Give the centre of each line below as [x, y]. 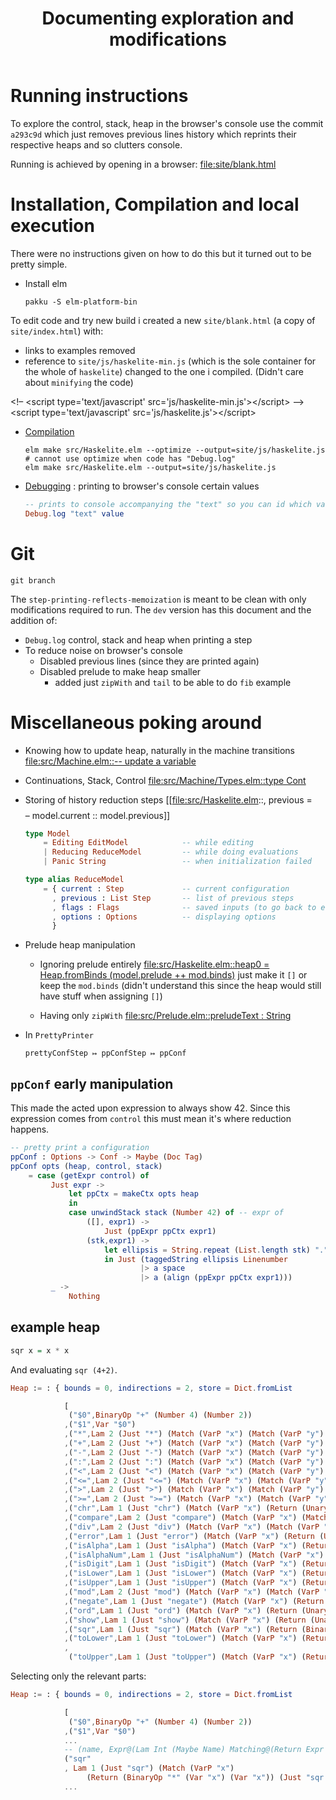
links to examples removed [80, 350]
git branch [33, 580]
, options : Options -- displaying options [164, 917]
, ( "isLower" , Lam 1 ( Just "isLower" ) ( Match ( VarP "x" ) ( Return [198, 1573]
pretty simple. [39, 264]
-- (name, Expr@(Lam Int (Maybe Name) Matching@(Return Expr [194, 1750]
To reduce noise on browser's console [103, 650]
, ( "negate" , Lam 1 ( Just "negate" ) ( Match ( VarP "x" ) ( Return [194, 1601]
